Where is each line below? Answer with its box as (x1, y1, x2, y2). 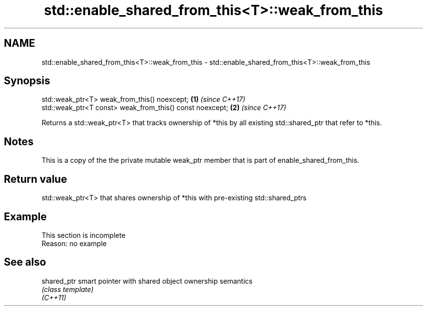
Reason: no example (41, 239, 107, 248)
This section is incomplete (41, 231, 126, 239)
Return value (4, 173, 67, 185)
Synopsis (4, 75, 50, 87)
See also (4, 256, 46, 269)
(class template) (41, 285, 94, 293)
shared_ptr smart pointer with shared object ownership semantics (41, 276, 252, 285)
